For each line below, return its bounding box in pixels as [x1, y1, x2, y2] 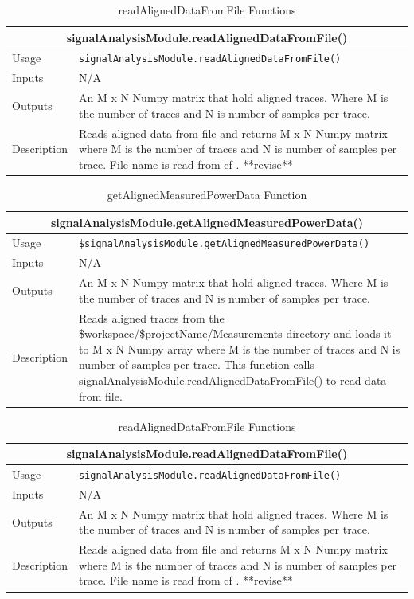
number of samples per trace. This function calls [78, 356, 314, 373]
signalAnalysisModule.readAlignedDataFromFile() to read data [78, 371, 387, 388]
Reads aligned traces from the [78, 309, 225, 326]
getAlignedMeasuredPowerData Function [107, 186, 307, 202]
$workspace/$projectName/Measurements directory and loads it [78, 325, 392, 342]
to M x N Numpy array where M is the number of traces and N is [78, 340, 400, 357]
